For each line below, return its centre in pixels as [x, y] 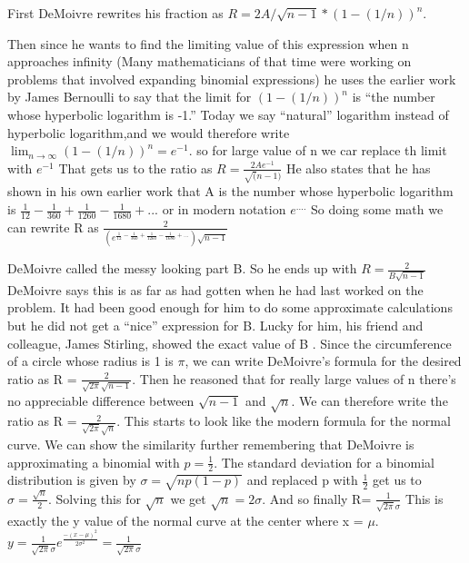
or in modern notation [224, 209]
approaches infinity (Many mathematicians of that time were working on [210, 61]
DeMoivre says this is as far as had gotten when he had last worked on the [215, 289]
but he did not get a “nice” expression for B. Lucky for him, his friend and [215, 326]
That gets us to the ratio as [135, 168]
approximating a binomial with [94, 462]
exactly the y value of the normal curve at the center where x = [185, 520]
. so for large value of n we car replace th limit [318, 150]
